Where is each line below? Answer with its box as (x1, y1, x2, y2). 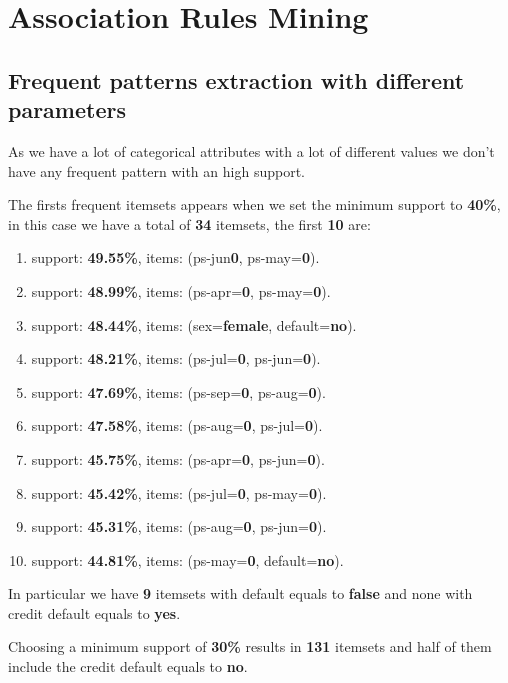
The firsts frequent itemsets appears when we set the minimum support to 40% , (8, 194, 501, 215)
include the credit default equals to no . (8, 656, 248, 677)
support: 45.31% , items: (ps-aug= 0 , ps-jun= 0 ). (31, 516, 327, 537)
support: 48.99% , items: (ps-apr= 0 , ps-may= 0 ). (31, 280, 331, 301)
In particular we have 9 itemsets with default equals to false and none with (8, 583, 473, 604)
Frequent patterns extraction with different (8, 64, 465, 95)
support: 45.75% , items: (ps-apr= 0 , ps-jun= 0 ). (31, 448, 325, 469)
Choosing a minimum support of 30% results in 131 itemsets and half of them (8, 636, 492, 657)
